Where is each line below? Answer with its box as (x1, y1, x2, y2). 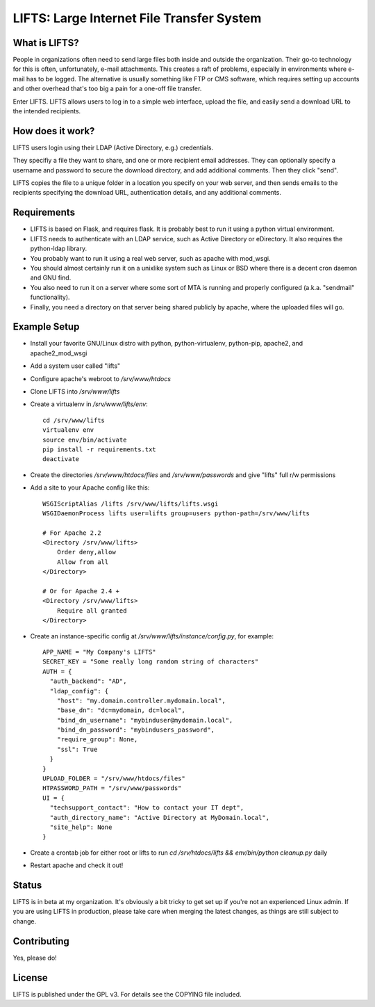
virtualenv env (42, 426, 94, 434)
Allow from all (56, 558, 109, 566)
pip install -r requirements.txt (42, 445, 156, 453)
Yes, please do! (12, 953, 57, 962)
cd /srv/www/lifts (42, 416, 106, 424)
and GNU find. (30, 273, 72, 282)
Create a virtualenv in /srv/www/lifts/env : (30, 400, 149, 408)
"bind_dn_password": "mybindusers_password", (56, 726, 215, 734)
